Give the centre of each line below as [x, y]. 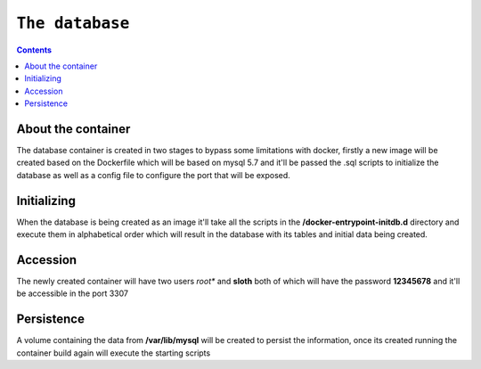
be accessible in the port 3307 [73, 293]
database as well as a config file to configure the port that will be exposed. [154, 175]
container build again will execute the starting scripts [114, 353]
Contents [34, 50]
